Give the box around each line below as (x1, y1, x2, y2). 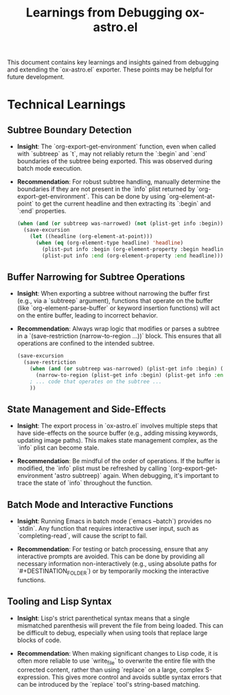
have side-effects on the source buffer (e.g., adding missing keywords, (16, 429, 218, 437)
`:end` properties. (16, 207, 67, 215)
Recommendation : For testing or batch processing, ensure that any (16, 545, 209, 553)
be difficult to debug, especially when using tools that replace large (16, 628, 208, 637)
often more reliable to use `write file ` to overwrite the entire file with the (16, 657, 216, 666)
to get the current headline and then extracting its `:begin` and (35, 199, 211, 208)
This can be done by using (90, 192, 166, 201)
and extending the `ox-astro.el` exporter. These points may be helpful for (7, 65, 213, 74)
